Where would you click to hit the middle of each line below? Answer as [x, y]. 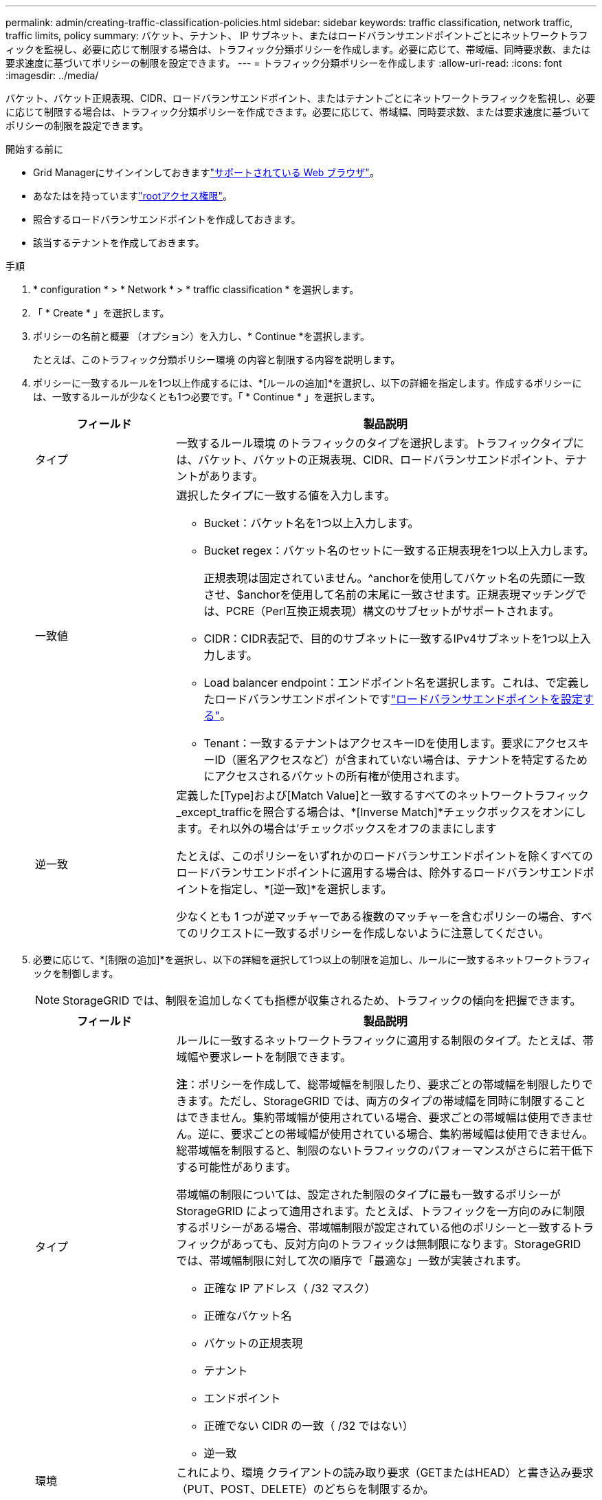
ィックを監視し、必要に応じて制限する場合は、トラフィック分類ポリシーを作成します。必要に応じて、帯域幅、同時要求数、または [298, 49]
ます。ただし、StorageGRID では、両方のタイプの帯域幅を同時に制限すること [387, 1101]
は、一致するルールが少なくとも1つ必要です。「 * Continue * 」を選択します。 [207, 397]
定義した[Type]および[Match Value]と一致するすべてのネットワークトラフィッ [377, 795]
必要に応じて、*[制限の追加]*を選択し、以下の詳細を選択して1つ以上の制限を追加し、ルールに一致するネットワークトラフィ [312, 960]
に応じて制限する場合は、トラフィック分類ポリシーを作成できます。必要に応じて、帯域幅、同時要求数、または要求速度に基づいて [298, 112]
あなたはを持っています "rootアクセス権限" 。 [133, 196]
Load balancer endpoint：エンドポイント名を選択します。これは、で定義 [391, 683]
